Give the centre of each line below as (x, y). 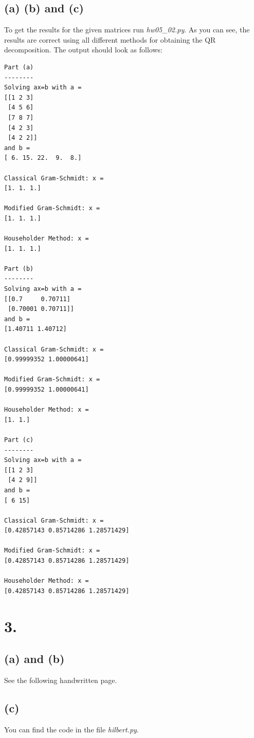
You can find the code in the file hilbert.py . (71, 729)
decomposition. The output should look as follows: (83, 50)
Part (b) (19, 269)
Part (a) (19, 67)
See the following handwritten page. (61, 680)
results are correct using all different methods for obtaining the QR (110, 39)
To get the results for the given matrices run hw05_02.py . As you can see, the (127, 30)
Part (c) (19, 440)
